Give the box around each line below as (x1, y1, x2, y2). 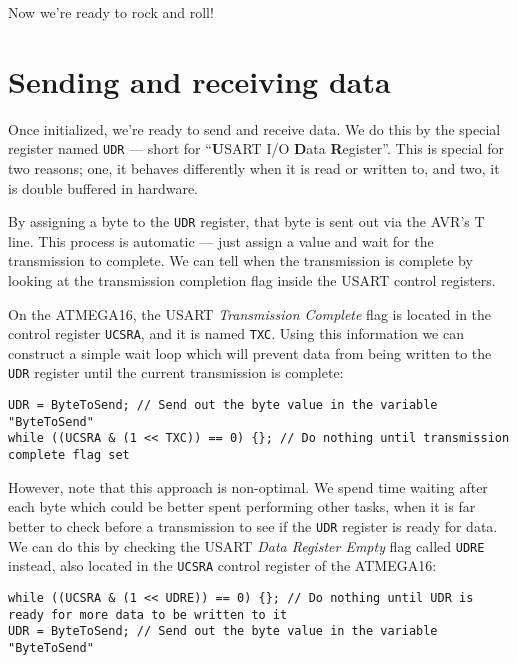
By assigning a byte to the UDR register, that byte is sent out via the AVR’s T (8, 211, 485, 232)
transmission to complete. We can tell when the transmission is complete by (8, 250, 473, 271)
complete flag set (8, 448, 130, 463)
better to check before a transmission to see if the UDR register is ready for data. (8, 515, 498, 536)
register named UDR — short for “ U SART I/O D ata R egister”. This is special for (8, 138, 504, 159)
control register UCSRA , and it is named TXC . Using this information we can (8, 323, 464, 344)
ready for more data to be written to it (8, 607, 288, 622)
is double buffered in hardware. (8, 177, 198, 198)
